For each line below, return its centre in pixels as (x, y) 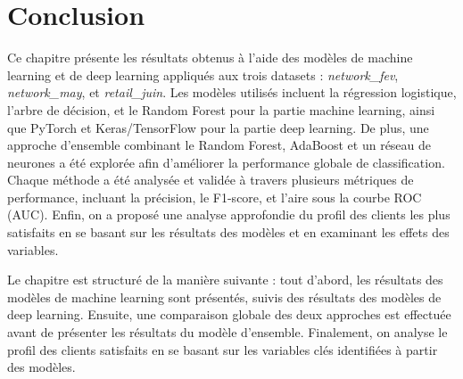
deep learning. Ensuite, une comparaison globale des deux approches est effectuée (229, 314)
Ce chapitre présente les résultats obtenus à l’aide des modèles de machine (210, 58)
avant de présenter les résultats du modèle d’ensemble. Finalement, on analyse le (227, 332)
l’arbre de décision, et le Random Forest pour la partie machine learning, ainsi (221, 109)
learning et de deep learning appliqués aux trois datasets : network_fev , (203, 74)
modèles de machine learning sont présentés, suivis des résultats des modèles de (224, 297)
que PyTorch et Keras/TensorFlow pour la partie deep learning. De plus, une (218, 127)
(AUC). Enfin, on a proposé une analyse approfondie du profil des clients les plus (229, 214)
